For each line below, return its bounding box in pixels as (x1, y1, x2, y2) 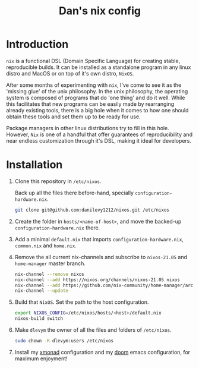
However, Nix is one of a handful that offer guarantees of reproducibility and (6, 131, 193, 138)
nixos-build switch (14, 316, 64, 322)
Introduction (6, 37, 69, 51)
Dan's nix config (58, 4, 141, 18)
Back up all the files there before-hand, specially (14, 189, 134, 196)
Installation (6, 158, 63, 172)
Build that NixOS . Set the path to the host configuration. (14, 298, 149, 306)
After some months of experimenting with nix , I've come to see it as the (6, 81, 182, 89)
